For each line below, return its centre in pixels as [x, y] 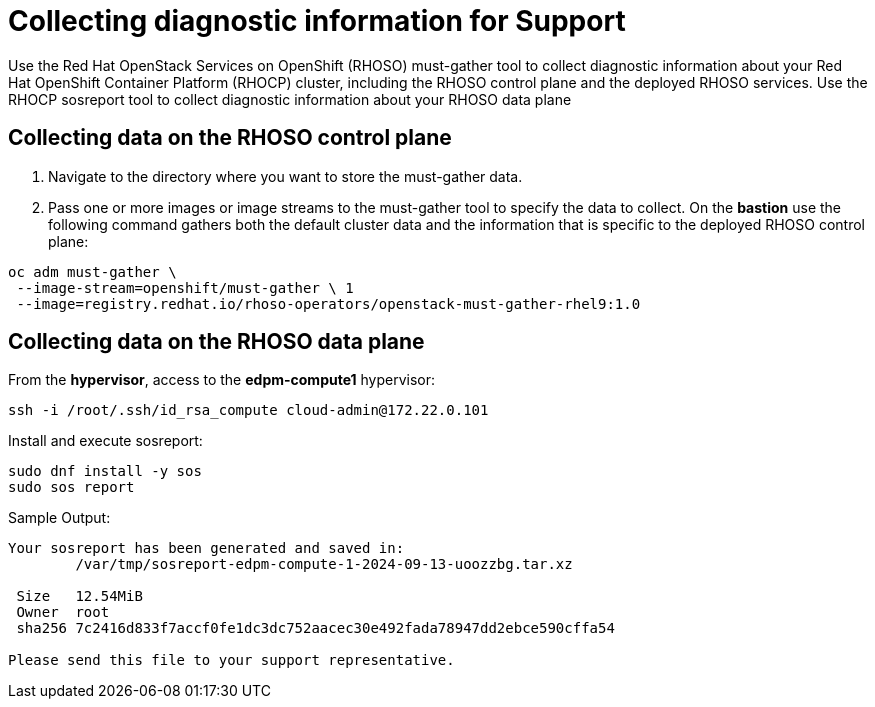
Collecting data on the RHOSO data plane [216, 342]
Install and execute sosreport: [105, 441]
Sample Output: [59, 518]
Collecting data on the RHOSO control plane [230, 138]
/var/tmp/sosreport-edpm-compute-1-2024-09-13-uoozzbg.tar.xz [324, 564]
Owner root [63, 612]
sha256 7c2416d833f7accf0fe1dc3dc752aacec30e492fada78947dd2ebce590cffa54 [315, 628]
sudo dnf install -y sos [105, 471]
